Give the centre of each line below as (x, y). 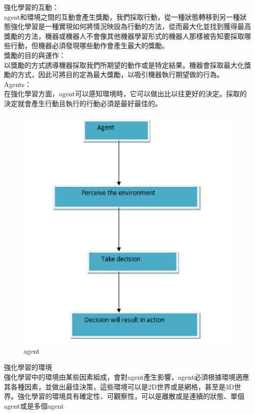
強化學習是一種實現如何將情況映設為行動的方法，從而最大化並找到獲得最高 (131, 26)
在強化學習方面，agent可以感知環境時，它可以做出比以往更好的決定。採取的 (126, 94)
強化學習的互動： (31, 7)
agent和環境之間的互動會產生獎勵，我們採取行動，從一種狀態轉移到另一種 (122, 16)
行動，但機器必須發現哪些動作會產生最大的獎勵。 (89, 45)
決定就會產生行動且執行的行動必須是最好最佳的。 (83, 103)
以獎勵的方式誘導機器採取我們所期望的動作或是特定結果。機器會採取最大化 (124, 65)
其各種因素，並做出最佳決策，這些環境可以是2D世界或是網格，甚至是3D (119, 386)
